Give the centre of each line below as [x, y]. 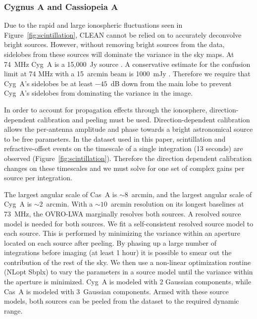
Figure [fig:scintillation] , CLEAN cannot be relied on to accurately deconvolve [123, 34]
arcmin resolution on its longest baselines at [177, 204]
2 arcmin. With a [66, 204]
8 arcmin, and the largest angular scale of [188, 194]
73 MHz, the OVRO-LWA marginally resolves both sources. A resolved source [123, 213]
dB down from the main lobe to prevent [171, 83]
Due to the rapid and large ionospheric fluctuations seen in [93, 25]
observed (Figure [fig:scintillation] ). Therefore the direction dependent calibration [128, 158]
